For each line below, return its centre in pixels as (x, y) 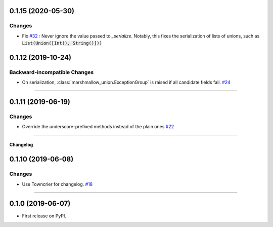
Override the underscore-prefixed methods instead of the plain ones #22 (98, 127)
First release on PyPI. (44, 216)
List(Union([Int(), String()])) (62, 43)
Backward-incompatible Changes (52, 72)
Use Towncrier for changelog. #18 (57, 184)
